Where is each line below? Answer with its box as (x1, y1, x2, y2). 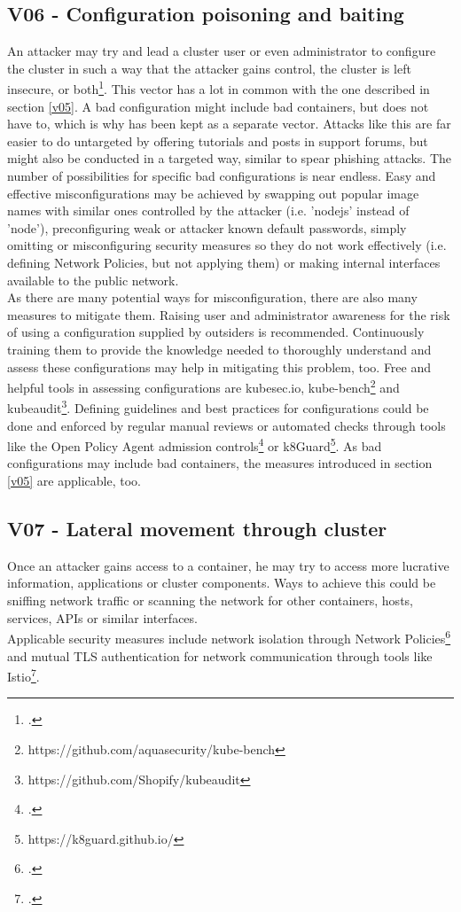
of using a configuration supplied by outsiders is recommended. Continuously (7, 323, 425, 341)
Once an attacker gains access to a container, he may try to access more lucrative (7, 556, 449, 574)
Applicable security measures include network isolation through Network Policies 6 (7, 627, 451, 647)
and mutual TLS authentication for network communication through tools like (7, 646, 433, 665)
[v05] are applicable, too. (7, 472, 141, 490)
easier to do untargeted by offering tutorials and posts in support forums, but (7, 131, 428, 150)
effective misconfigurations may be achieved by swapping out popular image (7, 183, 419, 202)
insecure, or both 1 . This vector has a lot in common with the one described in (7, 77, 430, 98)
